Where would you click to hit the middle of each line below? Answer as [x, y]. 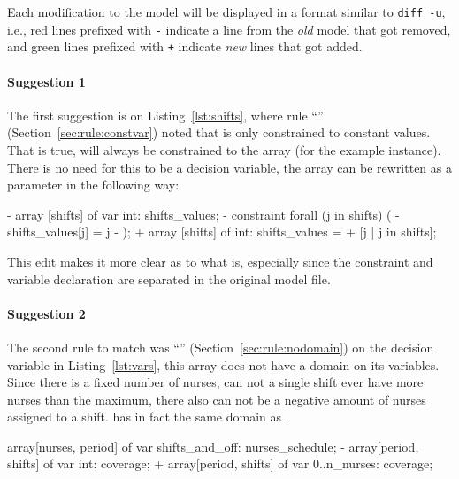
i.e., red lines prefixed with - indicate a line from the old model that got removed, [229, 29]
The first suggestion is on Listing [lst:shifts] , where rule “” [165, 115]
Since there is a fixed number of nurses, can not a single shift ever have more [215, 382]
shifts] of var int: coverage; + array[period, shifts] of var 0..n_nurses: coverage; [220, 464]
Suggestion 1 [46, 81]
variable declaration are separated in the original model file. [169, 278]
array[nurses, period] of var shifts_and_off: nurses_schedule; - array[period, [213, 446]
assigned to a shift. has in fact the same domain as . [148, 417]
